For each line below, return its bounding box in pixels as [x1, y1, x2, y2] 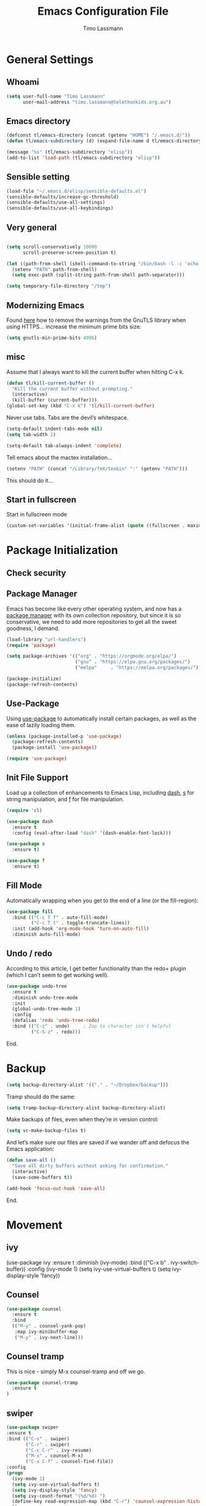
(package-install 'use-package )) [12, 744, 97, 751]
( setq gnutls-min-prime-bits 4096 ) [6, 335, 97, 341]
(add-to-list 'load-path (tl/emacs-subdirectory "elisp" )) [6, 155, 161, 161]
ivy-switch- [170, 1258, 199, 1266]
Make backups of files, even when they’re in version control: [6, 1116, 159, 1123]
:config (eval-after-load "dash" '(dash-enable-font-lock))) [12, 830, 172, 836]
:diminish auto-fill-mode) [12, 932, 81, 938]
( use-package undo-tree [6, 983, 67, 989]
